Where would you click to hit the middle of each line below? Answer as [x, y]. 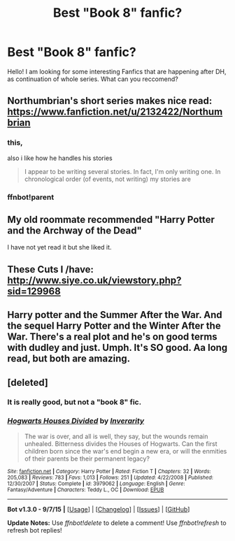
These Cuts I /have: [51, 269]
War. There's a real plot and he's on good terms [113, 337]
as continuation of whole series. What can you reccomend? [93, 79]
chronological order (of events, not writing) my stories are [107, 179]
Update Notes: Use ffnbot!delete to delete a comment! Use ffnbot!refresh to [117, 523]
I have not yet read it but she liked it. [59, 247]
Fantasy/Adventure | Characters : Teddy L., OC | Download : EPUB [86, 490]
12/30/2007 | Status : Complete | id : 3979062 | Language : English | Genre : [96, 484]
